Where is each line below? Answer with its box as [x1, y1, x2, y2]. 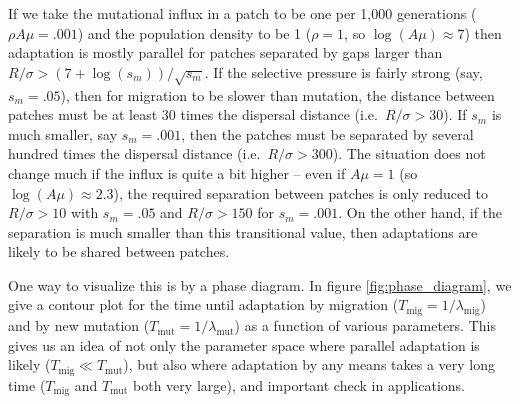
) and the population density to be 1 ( [77, 22, 312, 43]
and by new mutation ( [8, 315, 150, 336]
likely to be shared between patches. [8, 241, 230, 262]
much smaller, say [8, 123, 118, 144]
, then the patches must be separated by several [181, 123, 474, 144]
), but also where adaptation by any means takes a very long [123, 354, 495, 375]
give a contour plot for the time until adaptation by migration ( [8, 294, 399, 315]
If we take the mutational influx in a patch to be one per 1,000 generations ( [8, 3, 477, 23]
